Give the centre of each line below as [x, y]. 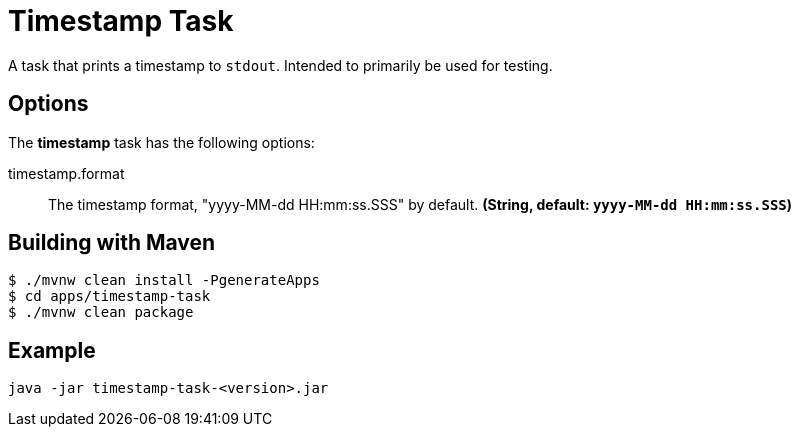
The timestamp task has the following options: [161, 142]
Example [52, 350]
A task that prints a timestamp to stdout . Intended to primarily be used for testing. [280, 65]
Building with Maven [112, 243]
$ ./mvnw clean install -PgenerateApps [164, 280]
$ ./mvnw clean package [101, 312]
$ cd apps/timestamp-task [109, 296]
